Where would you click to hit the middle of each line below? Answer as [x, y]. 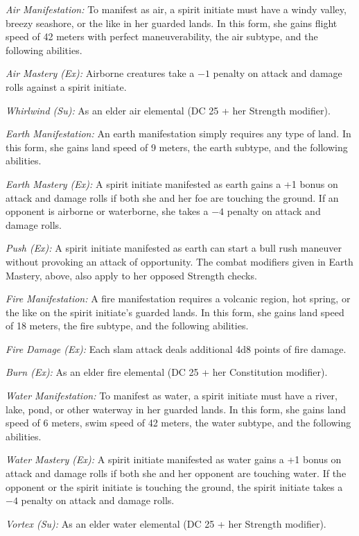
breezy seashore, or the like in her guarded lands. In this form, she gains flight [172, 23]
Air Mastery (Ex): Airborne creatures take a [100, 73]
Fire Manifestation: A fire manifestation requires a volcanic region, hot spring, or [178, 299]
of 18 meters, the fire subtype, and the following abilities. [127, 326]
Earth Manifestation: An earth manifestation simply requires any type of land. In [178, 133]
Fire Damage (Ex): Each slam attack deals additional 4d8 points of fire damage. [176, 348]
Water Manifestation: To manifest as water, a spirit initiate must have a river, [172, 396]
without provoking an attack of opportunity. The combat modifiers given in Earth [179, 261]
